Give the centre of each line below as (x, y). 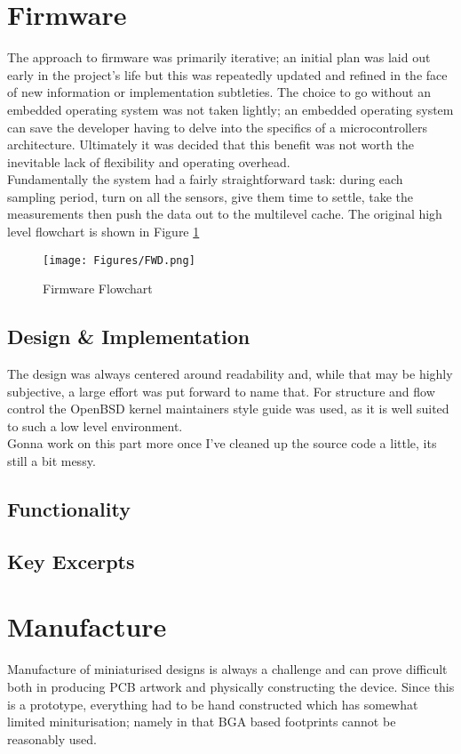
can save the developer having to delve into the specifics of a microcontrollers (217, 127)
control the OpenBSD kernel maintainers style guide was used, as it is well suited (228, 409)
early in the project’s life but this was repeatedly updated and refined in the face (227, 74)
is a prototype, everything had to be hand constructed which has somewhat (213, 704)
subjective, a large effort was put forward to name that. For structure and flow (221, 391)
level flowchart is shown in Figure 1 (103, 232)
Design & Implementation (129, 337)
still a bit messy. (52, 461)
